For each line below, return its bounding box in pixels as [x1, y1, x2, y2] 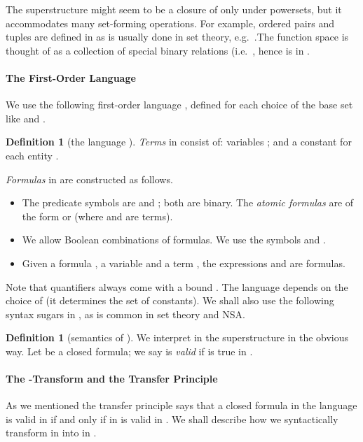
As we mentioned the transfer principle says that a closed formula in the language [6, 398, 357, 413]
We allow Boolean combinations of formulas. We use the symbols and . [22, 232, 326, 247]
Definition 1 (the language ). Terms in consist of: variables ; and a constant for [6, 134, 352, 149]
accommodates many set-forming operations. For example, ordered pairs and [6, 15, 334, 30]
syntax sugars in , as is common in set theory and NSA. [6, 306, 245, 321]
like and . [6, 110, 46, 125]
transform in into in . [6, 425, 97, 440]
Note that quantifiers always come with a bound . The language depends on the [6, 279, 348, 294]
